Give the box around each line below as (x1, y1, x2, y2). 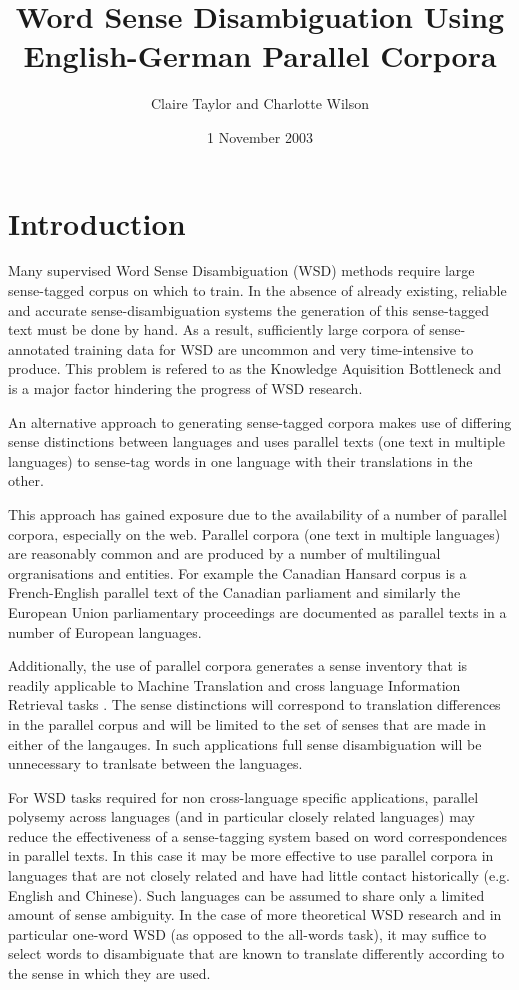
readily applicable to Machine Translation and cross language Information (8, 674, 461, 695)
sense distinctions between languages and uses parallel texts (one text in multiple (8, 431, 505, 452)
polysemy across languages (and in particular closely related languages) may (8, 806, 475, 827)
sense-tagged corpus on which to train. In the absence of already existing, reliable (8, 280, 507, 301)
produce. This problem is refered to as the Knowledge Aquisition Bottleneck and (8, 358, 502, 379)
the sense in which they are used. (8, 963, 211, 984)
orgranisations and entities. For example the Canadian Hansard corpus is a (8, 562, 467, 583)
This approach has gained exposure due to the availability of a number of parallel (8, 503, 507, 524)
